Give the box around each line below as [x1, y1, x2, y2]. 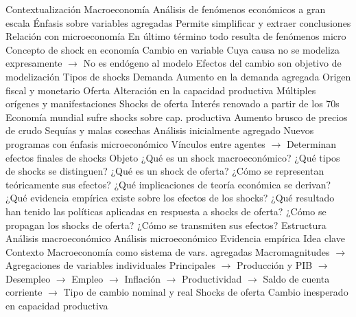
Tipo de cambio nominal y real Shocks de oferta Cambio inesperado [63, 285, 348, 299]
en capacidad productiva [5, 298, 108, 313]
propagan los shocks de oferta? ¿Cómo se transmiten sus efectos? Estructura [5, 217, 327, 232]
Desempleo [5, 271, 51, 285]
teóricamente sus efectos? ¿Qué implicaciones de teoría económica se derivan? [5, 177, 331, 191]
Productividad [182, 271, 242, 285]
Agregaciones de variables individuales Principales [5, 258, 215, 272]
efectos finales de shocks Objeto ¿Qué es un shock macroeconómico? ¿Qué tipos [5, 150, 340, 164]
